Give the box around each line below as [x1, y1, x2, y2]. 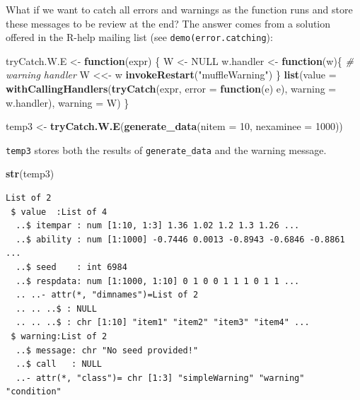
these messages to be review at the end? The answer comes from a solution [6, 16, 331, 30]
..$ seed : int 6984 [16, 262, 127, 273]
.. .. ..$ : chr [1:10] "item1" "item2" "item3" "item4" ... [16, 317, 310, 328]
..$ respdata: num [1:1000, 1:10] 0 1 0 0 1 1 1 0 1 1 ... [16, 276, 300, 286]
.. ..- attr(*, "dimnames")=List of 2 [16, 290, 199, 300]
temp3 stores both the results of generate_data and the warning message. [6, 142, 327, 157]
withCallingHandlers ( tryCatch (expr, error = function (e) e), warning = [6, 81, 337, 96]
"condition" [6, 387, 62, 397]
